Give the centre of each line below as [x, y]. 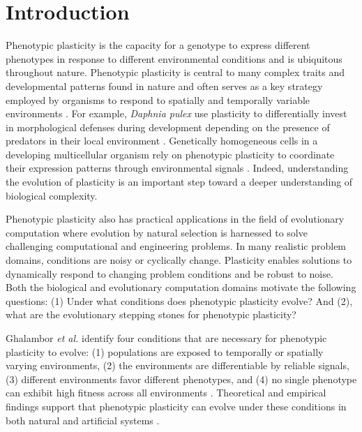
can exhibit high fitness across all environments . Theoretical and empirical [166, 393]
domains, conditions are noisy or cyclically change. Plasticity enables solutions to [179, 260]
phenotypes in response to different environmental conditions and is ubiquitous [174, 58]
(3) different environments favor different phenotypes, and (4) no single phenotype [181, 379]
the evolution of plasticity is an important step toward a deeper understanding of [179, 182]
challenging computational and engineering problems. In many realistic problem [176, 246]
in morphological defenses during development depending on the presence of [168, 127]
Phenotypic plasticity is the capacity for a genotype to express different [158, 45]
